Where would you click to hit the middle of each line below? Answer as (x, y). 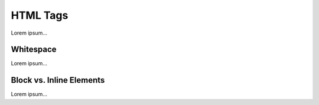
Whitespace (34, 50)
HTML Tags (40, 15)
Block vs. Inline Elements (58, 80)
